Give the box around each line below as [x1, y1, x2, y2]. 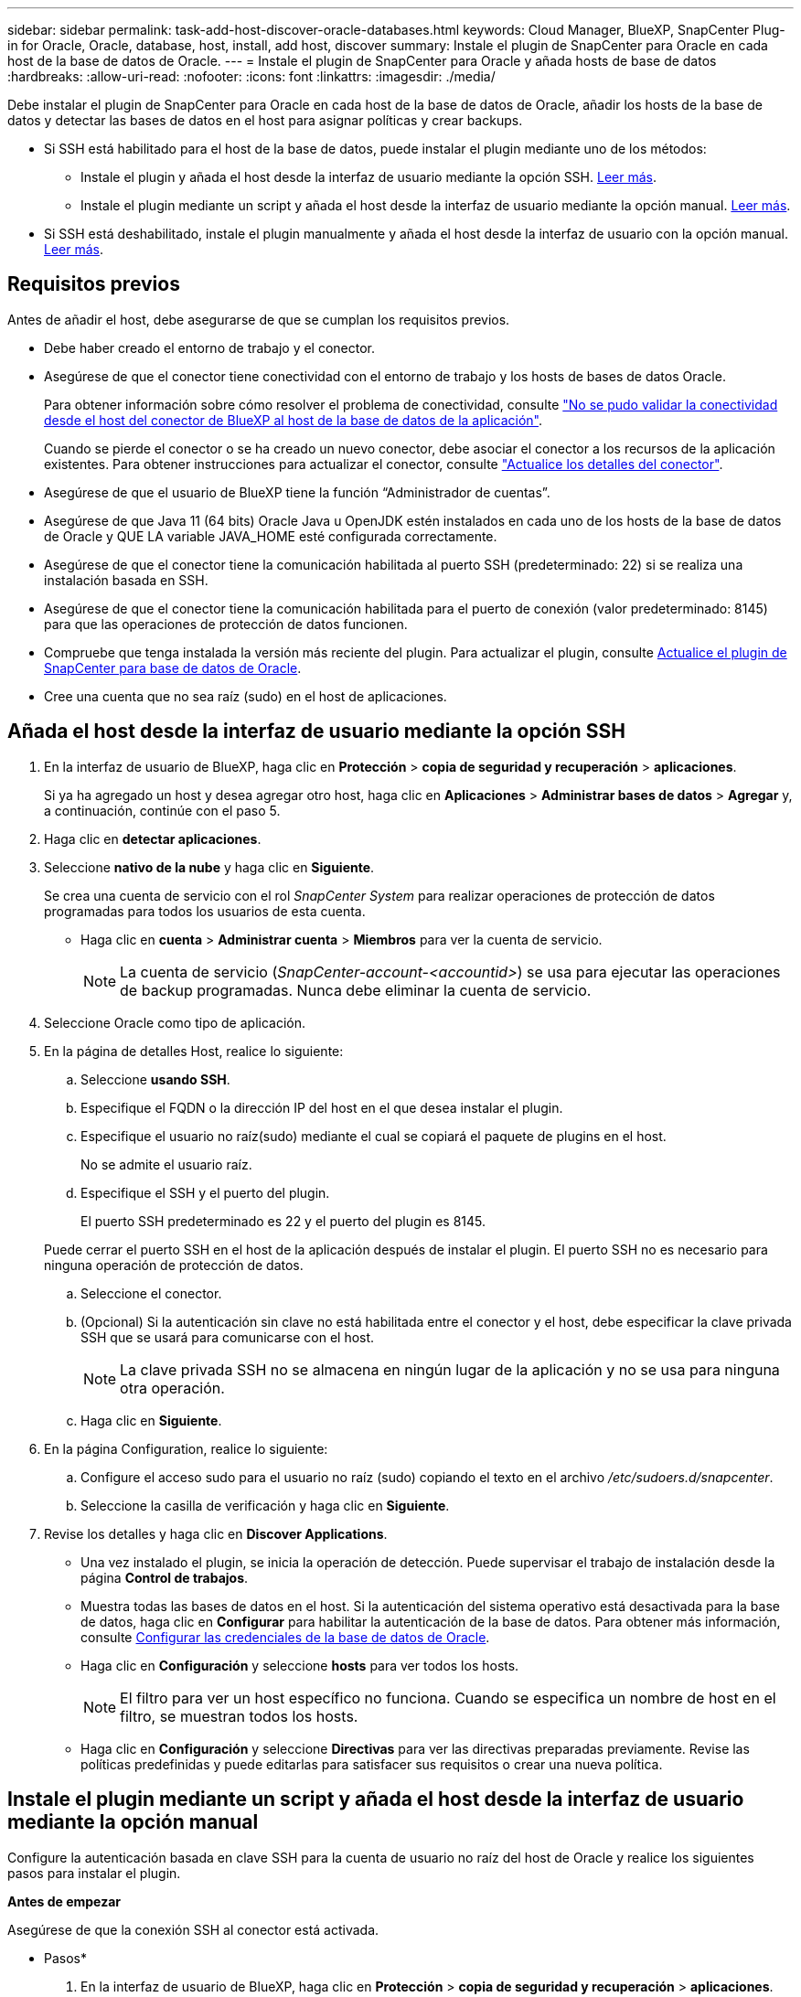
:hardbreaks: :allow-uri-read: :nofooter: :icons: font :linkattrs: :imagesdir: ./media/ [7, 69, 496, 84]
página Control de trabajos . [80, 1569, 249, 1586]
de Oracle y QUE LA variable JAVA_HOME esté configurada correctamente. [44, 528, 497, 544]
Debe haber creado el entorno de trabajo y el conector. [44, 339, 376, 356]
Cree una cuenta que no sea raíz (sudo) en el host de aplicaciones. [44, 688, 447, 704]
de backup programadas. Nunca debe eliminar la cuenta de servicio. [120, 980, 592, 999]
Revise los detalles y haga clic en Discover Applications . [44, 1525, 388, 1542]
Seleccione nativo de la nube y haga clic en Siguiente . [44, 859, 375, 875]
